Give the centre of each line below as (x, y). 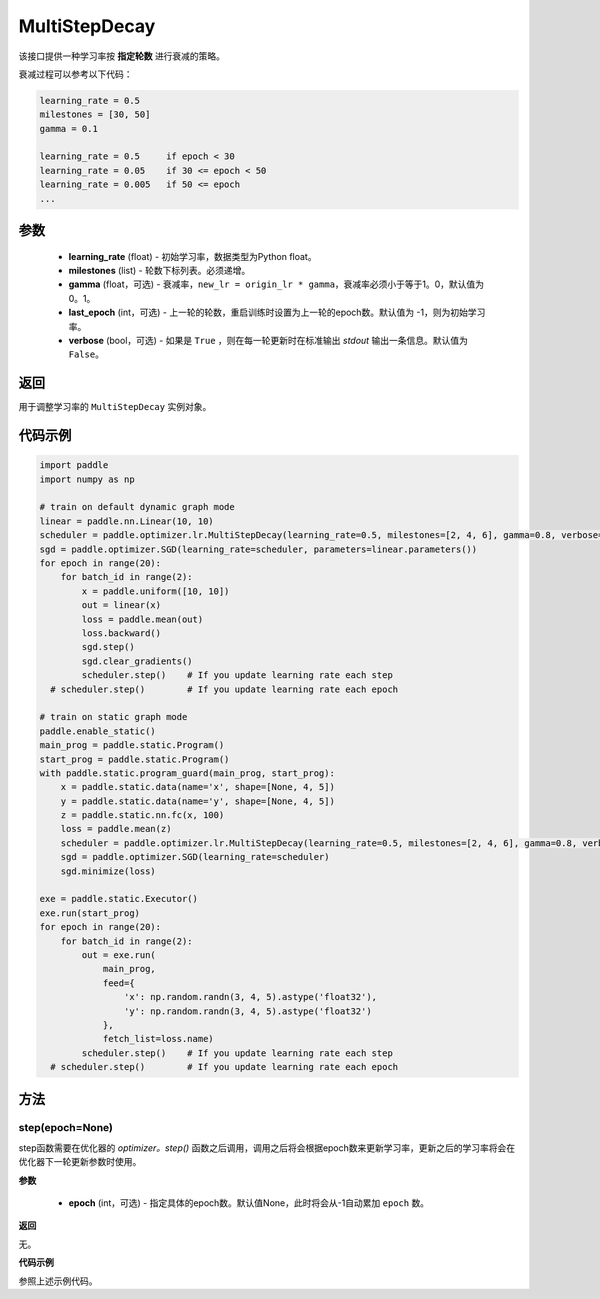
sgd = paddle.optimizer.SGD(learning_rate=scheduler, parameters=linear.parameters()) (258, 549)
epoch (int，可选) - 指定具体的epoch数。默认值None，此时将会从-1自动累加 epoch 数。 (249, 1203)
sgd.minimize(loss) (108, 871)
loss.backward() (121, 633)
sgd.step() (108, 647)
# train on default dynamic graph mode (137, 507)
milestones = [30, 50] (95, 114)
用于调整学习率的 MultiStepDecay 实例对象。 (115, 407)
